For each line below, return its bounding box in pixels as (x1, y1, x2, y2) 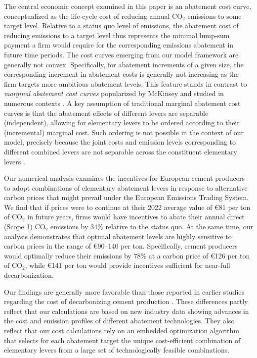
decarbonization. (4, 270, 54, 280)
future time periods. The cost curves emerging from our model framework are (4, 49, 239, 59)
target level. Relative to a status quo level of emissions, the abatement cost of (4, 20, 239, 31)
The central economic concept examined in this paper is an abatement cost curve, (4, 1, 252, 11)
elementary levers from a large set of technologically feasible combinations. (4, 345, 230, 355)
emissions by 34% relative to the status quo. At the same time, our (50, 221, 253, 232)
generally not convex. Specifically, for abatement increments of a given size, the (4, 59, 244, 69)
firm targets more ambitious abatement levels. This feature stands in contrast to (4, 78, 247, 89)
